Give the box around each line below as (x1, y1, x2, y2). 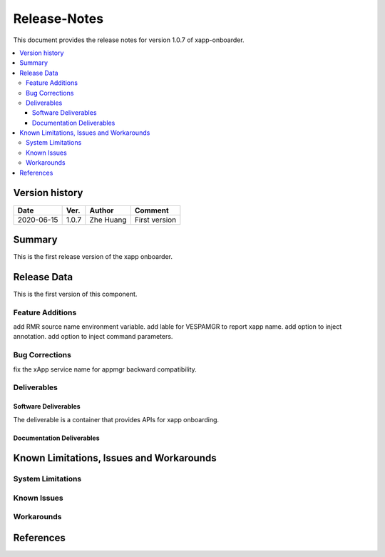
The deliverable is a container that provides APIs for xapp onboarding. (13, 415, 220, 424)
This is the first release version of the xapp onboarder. (13, 252, 173, 261)
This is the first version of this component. (13, 290, 138, 298)
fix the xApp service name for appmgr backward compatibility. (13, 364, 197, 374)
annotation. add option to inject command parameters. (13, 332, 173, 341)
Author (89, 205, 114, 215)
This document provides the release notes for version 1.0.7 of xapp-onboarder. (13, 36, 245, 44)
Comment (134, 205, 169, 215)
